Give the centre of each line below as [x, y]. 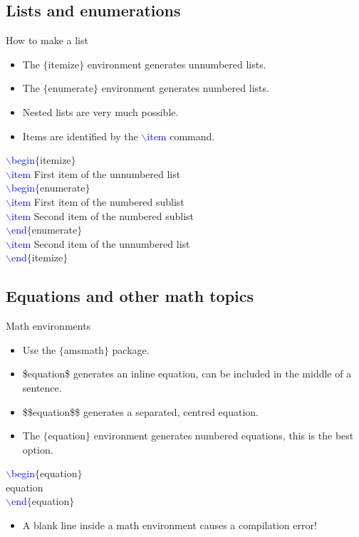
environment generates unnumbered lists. [177, 64]
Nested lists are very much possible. [100, 111]
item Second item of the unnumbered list [100, 243]
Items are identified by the [80, 136]
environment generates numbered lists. [185, 88]
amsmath [84, 349]
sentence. [42, 387]
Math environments [48, 326]
